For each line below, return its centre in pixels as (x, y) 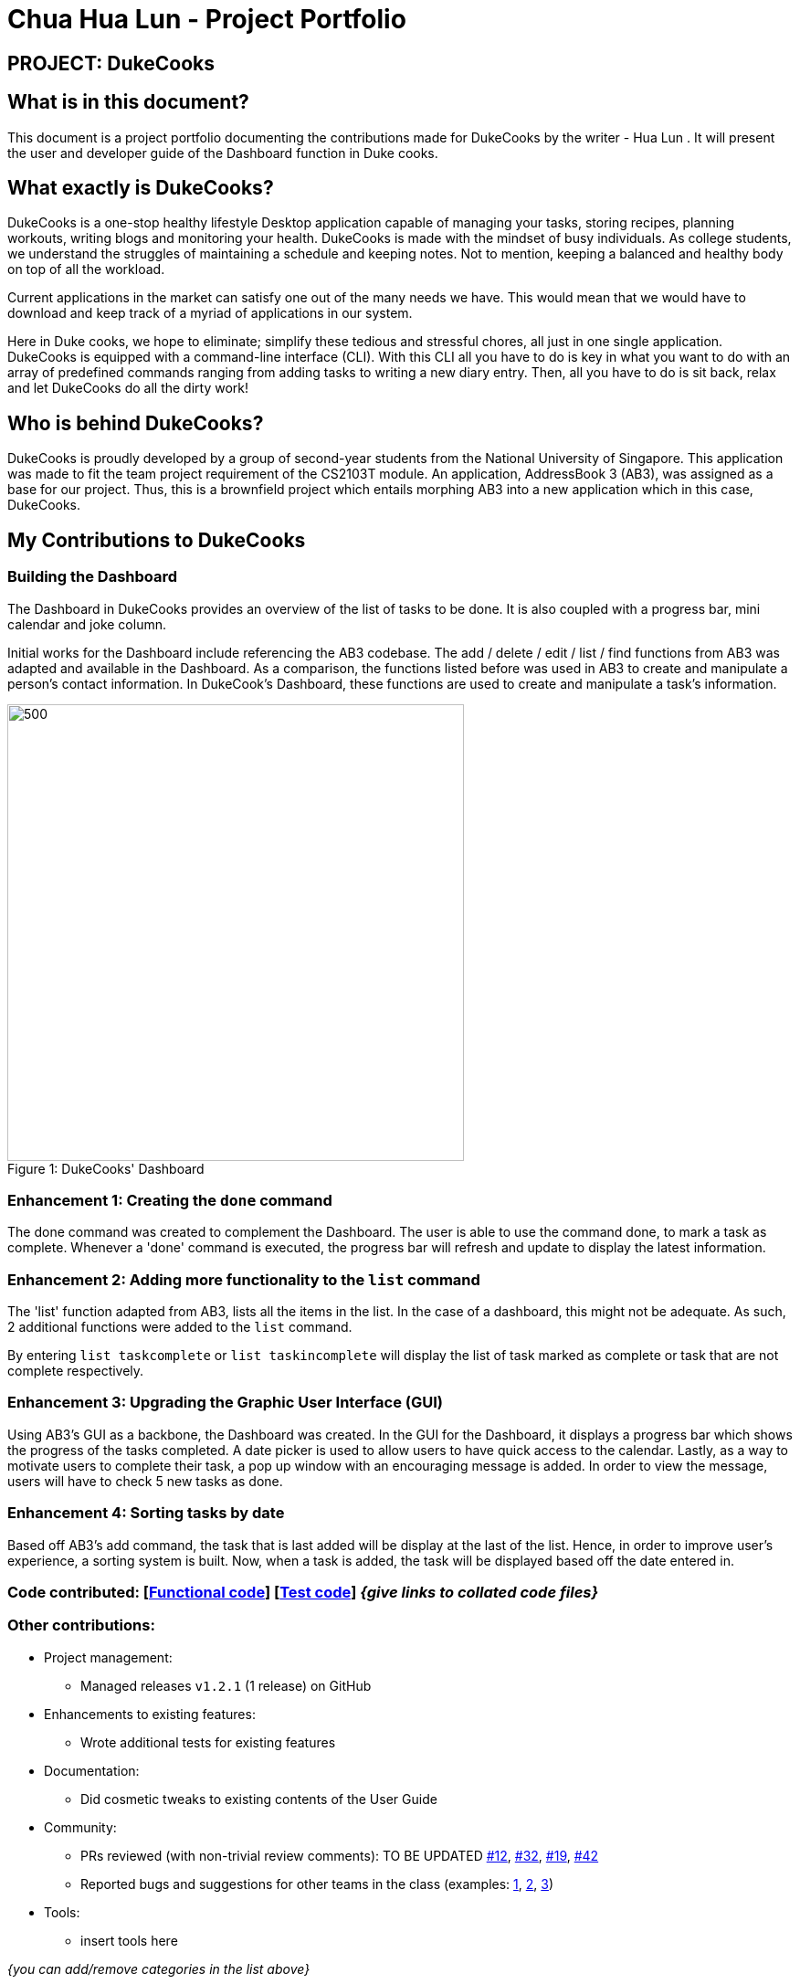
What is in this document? (128, 102)
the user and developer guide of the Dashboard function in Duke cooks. (223, 153)
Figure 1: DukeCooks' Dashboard (106, 1168)
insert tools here (129, 1940)
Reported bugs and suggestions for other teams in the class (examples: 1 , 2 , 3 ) (317, 1884)
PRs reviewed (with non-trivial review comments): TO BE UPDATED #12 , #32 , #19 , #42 (340, 1855)
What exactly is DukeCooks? (141, 188)
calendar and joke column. (87, 624)
